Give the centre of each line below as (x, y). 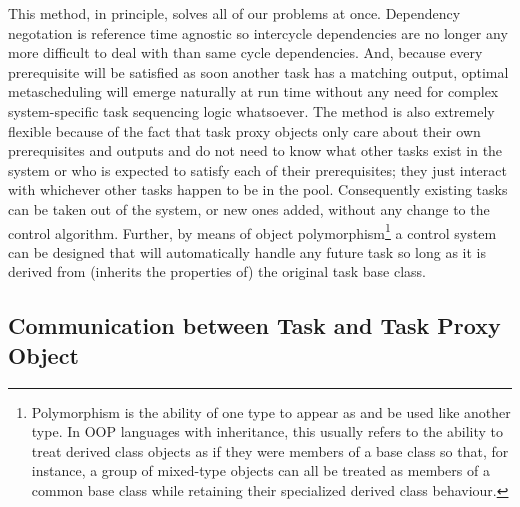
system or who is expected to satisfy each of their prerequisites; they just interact (257, 169)
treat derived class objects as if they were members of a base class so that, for (270, 450)
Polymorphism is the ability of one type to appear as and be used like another (271, 411)
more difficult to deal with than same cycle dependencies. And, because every (245, 52)
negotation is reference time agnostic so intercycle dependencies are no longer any (258, 32)
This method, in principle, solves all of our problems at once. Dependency (234, 13)
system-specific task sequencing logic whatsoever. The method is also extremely (251, 110)
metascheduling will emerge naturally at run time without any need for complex (253, 91)
